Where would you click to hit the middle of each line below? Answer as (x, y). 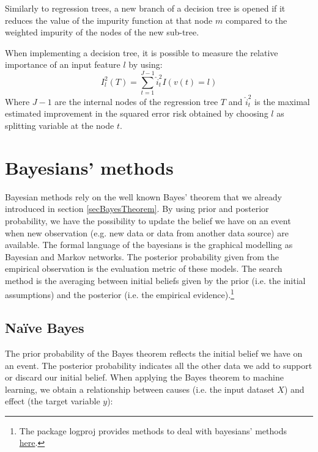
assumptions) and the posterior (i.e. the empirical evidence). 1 (120, 294)
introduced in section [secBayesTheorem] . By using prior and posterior (137, 209)
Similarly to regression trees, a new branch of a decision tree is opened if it (145, 8)
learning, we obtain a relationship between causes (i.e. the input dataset (140, 389)
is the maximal (282, 101)
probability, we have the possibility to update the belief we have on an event (148, 220)
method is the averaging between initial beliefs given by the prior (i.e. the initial (155, 280)
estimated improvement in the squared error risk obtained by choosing (137, 113)
